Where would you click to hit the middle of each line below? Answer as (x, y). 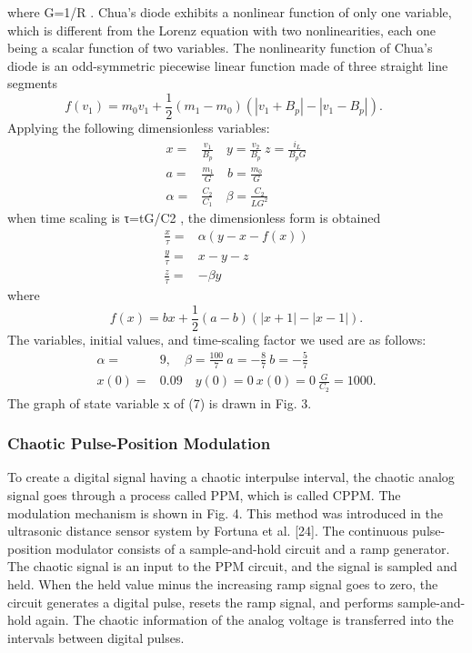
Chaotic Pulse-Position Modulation (139, 443)
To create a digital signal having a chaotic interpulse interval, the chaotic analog (231, 477)
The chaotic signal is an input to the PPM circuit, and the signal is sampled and (232, 566)
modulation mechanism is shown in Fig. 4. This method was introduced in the (225, 512)
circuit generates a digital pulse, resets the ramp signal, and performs (201, 602)
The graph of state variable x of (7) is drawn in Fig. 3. (160, 402)
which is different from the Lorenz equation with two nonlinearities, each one (222, 30)
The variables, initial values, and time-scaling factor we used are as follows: (217, 339)
